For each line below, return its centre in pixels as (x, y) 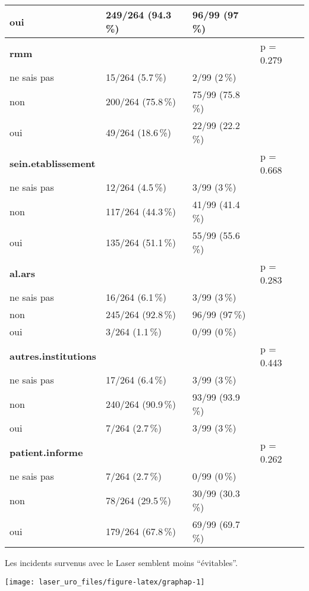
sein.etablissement (53, 163)
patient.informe (46, 452)
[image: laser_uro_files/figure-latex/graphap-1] (105, 582)
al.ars (22, 273)
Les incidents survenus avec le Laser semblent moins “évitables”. (121, 562)
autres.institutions (53, 356)
